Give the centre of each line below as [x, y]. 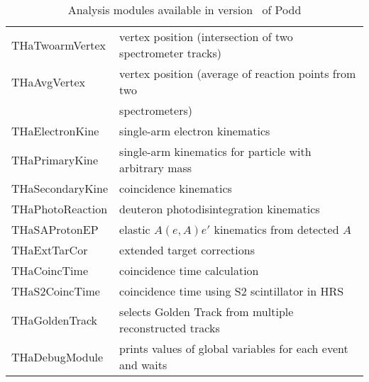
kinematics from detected [276, 229]
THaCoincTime [50, 270]
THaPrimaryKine [55, 159]
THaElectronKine [55, 131]
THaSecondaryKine [60, 188]
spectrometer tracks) [170, 53]
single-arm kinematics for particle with [215, 151]
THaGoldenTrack [55, 320]
